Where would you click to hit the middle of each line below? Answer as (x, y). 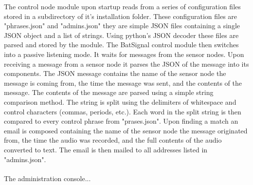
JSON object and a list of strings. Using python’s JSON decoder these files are (121, 35)
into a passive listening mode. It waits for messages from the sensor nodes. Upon (124, 54)
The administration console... (47, 178)
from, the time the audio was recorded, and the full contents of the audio (113, 140)
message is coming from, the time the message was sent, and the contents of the (123, 83)
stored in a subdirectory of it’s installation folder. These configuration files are (121, 16)
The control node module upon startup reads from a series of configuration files (122, 6)
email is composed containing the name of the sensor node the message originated (126, 130)
